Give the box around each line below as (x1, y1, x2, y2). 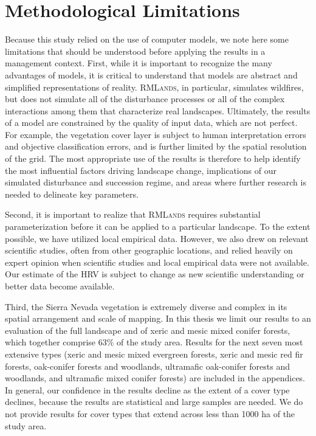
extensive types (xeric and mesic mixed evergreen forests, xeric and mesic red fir (5, 347, 303, 360)
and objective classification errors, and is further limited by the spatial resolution (5, 140, 307, 153)
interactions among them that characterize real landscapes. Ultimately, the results (5, 104, 311, 117)
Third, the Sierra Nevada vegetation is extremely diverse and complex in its (5, 300, 287, 313)
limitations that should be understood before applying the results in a (5, 44, 266, 57)
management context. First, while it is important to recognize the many (5, 57, 272, 69)
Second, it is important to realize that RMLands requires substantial (5, 208, 261, 221)
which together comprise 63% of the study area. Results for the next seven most (5, 336, 303, 348)
